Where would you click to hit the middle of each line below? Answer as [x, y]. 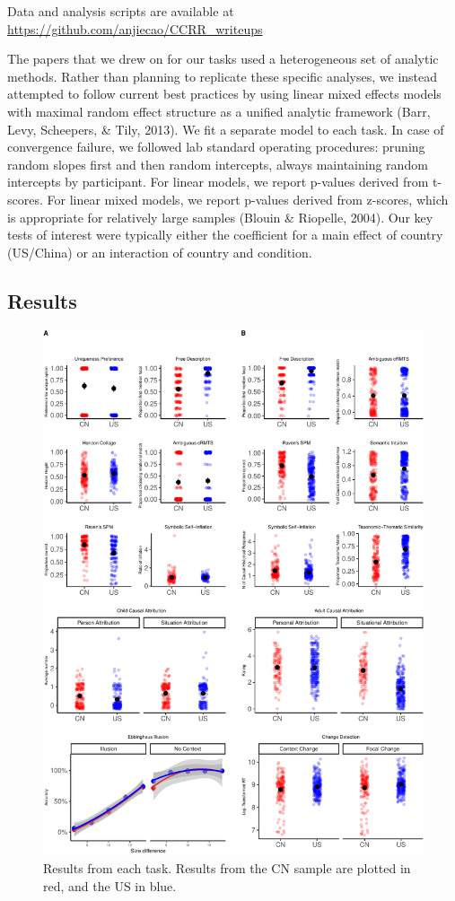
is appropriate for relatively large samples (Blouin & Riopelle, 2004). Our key [220, 217]
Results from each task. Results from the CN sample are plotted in [227, 868]
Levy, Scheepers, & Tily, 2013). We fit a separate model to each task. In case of [226, 129]
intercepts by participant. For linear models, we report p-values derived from [218, 182]
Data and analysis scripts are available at [121, 11]
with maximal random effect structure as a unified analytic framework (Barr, [219, 111]
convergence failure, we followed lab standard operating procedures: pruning [216, 147]
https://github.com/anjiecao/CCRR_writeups [135, 28]
